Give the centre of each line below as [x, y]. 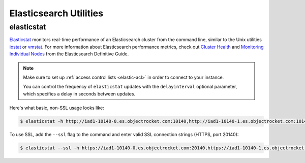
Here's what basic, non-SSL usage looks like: [57, 108]
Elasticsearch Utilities [56, 13]
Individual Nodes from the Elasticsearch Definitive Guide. [69, 54]
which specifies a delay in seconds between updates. [79, 93]
